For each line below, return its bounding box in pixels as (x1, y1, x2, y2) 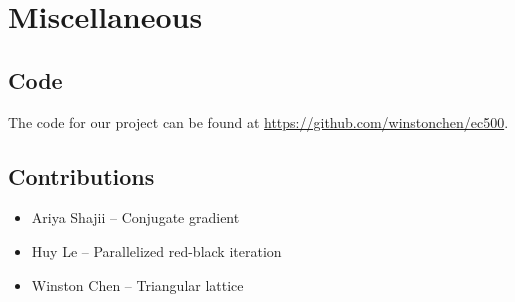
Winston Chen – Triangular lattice (31, 274, 244, 295)
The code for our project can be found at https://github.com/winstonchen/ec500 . (8, 111, 509, 132)
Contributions (8, 160, 155, 191)
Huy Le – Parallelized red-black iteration (31, 240, 282, 261)
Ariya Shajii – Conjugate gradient (31, 207, 240, 228)
